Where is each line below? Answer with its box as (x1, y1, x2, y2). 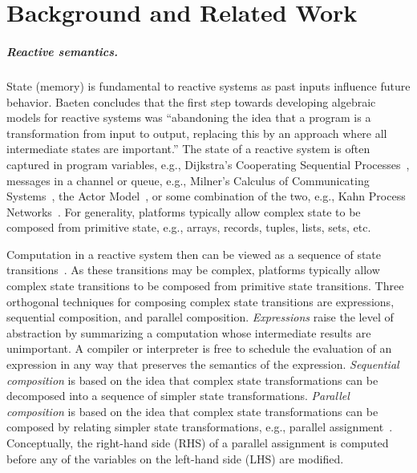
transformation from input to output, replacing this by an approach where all (6, 124, 387, 141)
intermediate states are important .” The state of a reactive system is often (6, 140, 370, 157)
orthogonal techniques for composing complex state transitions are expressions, (6, 293, 395, 309)
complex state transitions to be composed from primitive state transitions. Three (6, 277, 404, 294)
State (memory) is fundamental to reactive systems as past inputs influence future (6, 77, 411, 94)
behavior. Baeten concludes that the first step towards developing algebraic (6, 93, 376, 110)
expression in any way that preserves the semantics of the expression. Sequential (6, 356, 399, 373)
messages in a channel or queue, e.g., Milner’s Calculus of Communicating (6, 172, 370, 188)
